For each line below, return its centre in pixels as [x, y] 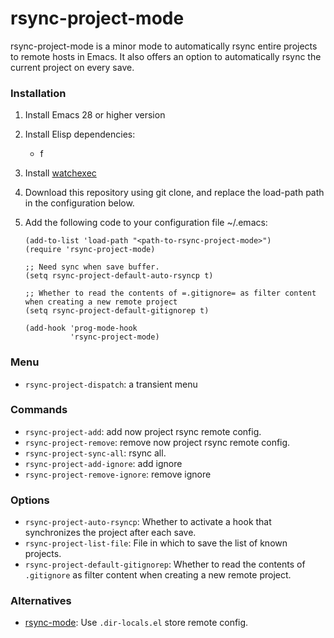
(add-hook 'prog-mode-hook [81, 328]
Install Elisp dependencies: [80, 134]
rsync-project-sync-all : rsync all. [95, 453]
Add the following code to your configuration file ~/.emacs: [146, 223]
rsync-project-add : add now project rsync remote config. [143, 431]
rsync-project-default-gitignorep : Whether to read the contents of [165, 564]
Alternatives [41, 601]
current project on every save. [72, 67]
